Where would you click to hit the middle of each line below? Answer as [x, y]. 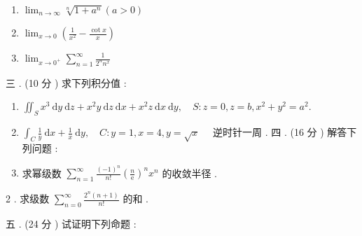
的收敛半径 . [189, 173]
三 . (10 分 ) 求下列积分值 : [66, 82]
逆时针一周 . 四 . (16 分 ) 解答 [280, 132]
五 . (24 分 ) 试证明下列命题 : [71, 223]
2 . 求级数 [28, 199]
